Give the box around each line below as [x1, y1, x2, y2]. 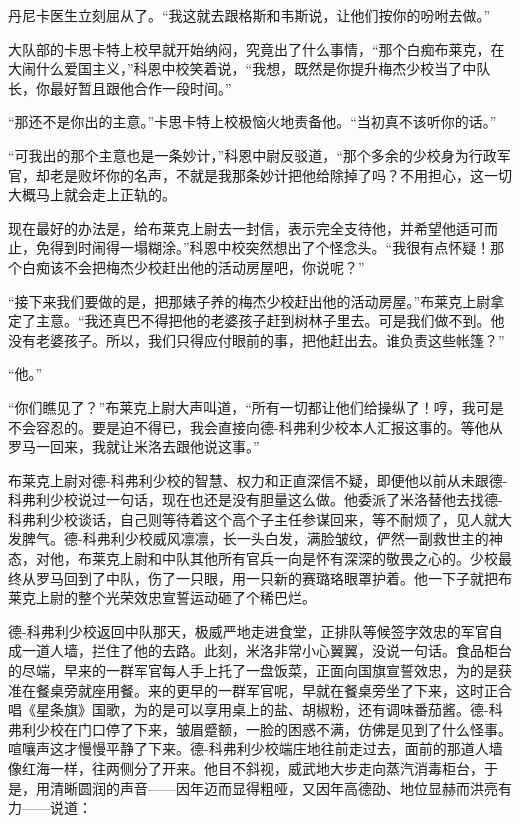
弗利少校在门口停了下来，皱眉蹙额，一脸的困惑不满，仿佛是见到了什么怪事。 [8, 718, 512, 739]
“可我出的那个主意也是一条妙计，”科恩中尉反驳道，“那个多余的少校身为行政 [8, 144, 497, 165]
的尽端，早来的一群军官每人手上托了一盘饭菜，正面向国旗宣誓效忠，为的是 [8, 660, 498, 681]
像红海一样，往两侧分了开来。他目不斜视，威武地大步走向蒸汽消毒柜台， [8, 758, 484, 778]
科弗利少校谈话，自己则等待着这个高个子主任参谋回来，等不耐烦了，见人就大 [8, 508, 512, 529]
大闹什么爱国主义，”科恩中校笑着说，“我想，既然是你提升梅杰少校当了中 [8, 58, 477, 79]
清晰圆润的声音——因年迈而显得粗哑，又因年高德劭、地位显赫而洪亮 [49, 777, 498, 798]
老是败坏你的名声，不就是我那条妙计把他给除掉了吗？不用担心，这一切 [49, 164, 512, 185]
